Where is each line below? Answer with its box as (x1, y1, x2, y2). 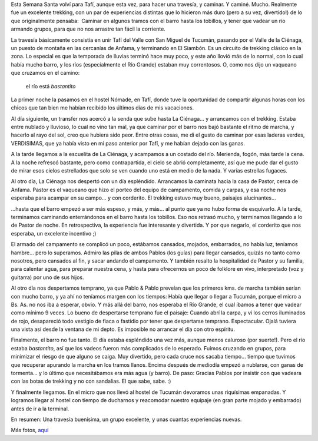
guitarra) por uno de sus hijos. (11, 274, 85, 281)
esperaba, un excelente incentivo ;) (11, 230, 97, 237)
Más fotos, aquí (11, 427, 49, 434)
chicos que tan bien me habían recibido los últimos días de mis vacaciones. (11, 104, 194, 111)
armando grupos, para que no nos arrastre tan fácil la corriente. (11, 25, 166, 32)
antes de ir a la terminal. (11, 405, 69, 412)
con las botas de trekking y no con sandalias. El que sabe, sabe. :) (11, 377, 171, 385)
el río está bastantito (25, 82, 76, 89)
